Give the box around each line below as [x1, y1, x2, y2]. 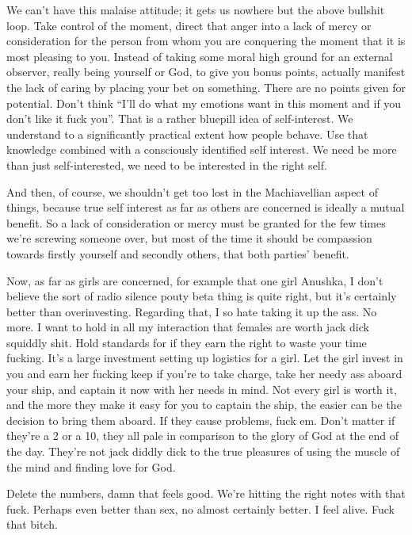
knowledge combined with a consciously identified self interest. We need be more [6, 141, 397, 158]
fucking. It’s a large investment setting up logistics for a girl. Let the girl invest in [6, 350, 403, 366]
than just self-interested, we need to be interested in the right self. [6, 156, 327, 173]
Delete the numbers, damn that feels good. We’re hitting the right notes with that [6, 485, 406, 502]
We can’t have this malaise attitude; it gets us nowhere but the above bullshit [6, 2, 385, 17]
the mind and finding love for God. [6, 458, 176, 475]
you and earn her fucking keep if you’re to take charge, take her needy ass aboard [6, 365, 402, 382]
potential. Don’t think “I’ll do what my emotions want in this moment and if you [6, 94, 402, 111]
